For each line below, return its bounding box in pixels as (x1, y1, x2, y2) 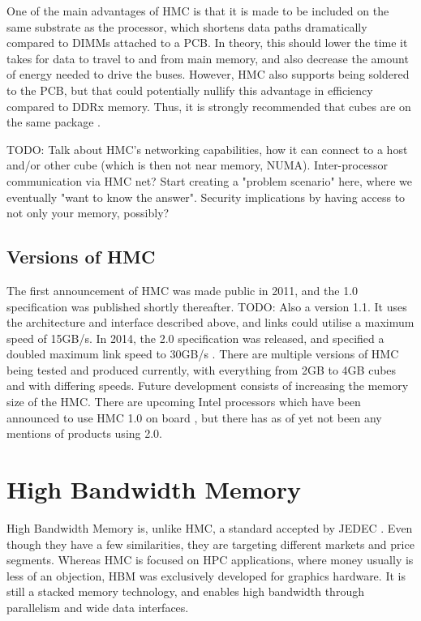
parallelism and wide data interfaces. (6, 598, 189, 615)
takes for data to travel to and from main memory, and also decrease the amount (6, 49, 409, 66)
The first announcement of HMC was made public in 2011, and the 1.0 (6, 281, 359, 298)
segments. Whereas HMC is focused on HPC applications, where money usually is (6, 551, 414, 568)
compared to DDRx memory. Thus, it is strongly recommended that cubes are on (6, 97, 411, 114)
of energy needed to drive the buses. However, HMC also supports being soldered (6, 66, 410, 83)
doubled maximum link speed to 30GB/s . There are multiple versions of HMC (6, 345, 399, 362)
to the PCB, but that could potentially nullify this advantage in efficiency (6, 81, 373, 98)
